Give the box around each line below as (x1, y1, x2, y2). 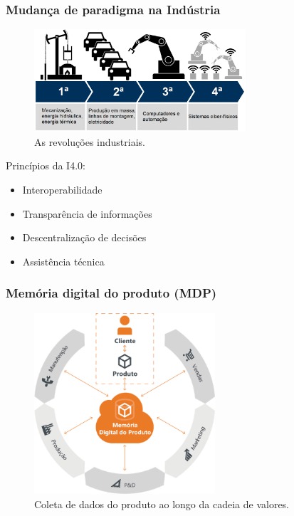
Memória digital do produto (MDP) (6, 284, 217, 302)
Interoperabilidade (22, 182, 103, 197)
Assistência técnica (22, 253, 105, 268)
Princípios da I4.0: (6, 158, 85, 173)
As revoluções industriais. (34, 134, 145, 149)
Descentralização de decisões (22, 230, 147, 245)
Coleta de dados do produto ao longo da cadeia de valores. (34, 496, 290, 511)
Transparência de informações (22, 206, 152, 221)
